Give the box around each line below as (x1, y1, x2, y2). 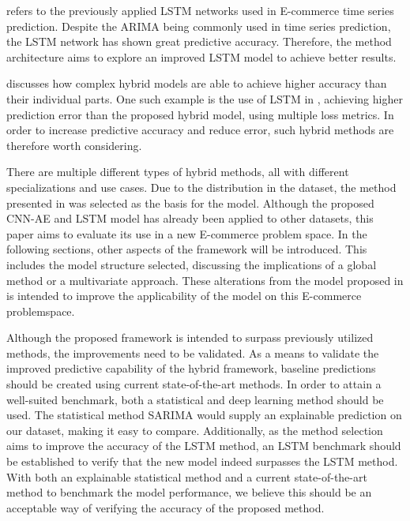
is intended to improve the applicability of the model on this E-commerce (6, 287, 362, 304)
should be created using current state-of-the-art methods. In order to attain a (6, 376, 382, 392)
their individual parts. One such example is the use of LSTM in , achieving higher (6, 90, 403, 107)
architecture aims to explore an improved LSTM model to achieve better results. (6, 48, 397, 65)
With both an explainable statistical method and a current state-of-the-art (6, 468, 367, 485)
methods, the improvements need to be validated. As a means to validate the (6, 344, 379, 361)
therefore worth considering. (6, 137, 142, 153)
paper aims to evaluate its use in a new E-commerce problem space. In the (6, 225, 367, 242)
